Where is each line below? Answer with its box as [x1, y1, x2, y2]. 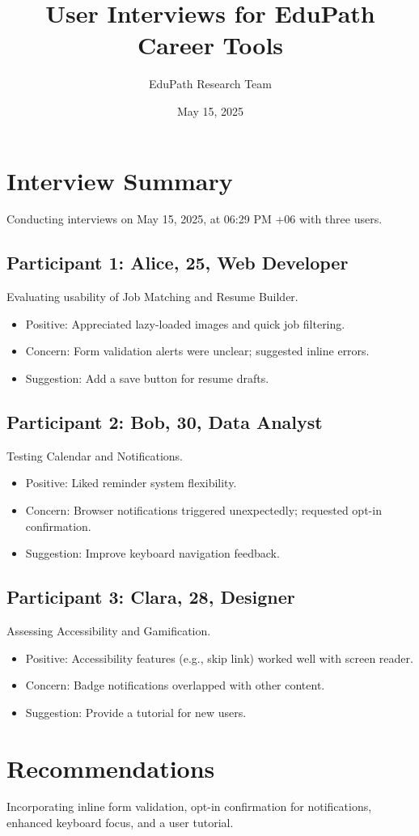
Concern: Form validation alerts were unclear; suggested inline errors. [25, 342, 370, 359]
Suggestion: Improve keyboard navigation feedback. [25, 545, 280, 562]
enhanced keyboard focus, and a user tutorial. [6, 814, 234, 831]
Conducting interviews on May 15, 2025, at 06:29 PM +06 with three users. [6, 210, 383, 227]
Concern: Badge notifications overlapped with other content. [25, 677, 325, 694]
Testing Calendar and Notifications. [6, 447, 183, 464]
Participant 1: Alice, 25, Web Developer [6, 250, 349, 275]
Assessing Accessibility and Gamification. [6, 622, 211, 639]
